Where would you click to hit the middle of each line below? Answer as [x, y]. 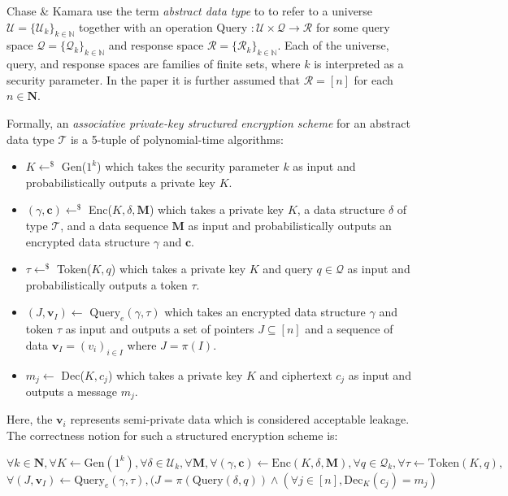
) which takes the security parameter [188, 166]
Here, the [30, 419]
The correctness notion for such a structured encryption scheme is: [172, 435]
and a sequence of [349, 329]
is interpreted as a [359, 64]
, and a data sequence [114, 225]
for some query [353, 26]
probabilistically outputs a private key [121, 182]
